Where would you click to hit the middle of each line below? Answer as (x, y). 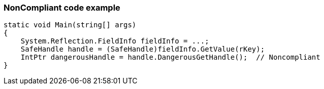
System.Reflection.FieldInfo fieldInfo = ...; (115, 41)
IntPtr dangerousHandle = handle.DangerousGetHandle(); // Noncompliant (170, 57)
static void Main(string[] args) (70, 25)
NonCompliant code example (62, 8)
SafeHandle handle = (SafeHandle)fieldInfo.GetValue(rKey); (143, 49)
